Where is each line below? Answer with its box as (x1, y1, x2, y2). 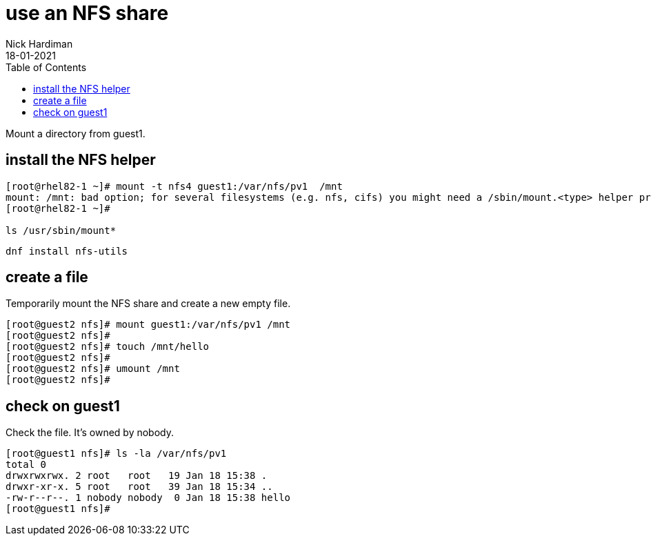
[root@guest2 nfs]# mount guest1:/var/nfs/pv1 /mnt (6, 319, 291, 331)
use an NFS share (6, 1, 169, 25)
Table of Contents (6, 61, 87, 73)
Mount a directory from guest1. (6, 127, 146, 139)
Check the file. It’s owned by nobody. (6, 426, 174, 439)
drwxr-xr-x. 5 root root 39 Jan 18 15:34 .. (6, 481, 273, 493)
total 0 (6, 459, 47, 471)
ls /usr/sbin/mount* (6, 224, 117, 236)
